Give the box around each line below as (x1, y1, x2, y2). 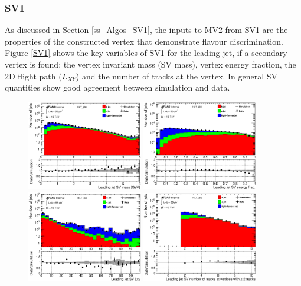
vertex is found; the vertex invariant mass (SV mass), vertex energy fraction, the (5, 58, 296, 70)
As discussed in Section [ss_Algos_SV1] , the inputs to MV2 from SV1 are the (5, 24, 288, 36)
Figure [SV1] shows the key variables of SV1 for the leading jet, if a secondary (5, 46, 287, 59)
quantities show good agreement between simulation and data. (5, 81, 230, 94)
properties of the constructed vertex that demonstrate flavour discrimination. (5, 35, 283, 47)
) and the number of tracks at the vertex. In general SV (76, 69, 278, 82)
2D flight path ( (5, 69, 62, 82)
